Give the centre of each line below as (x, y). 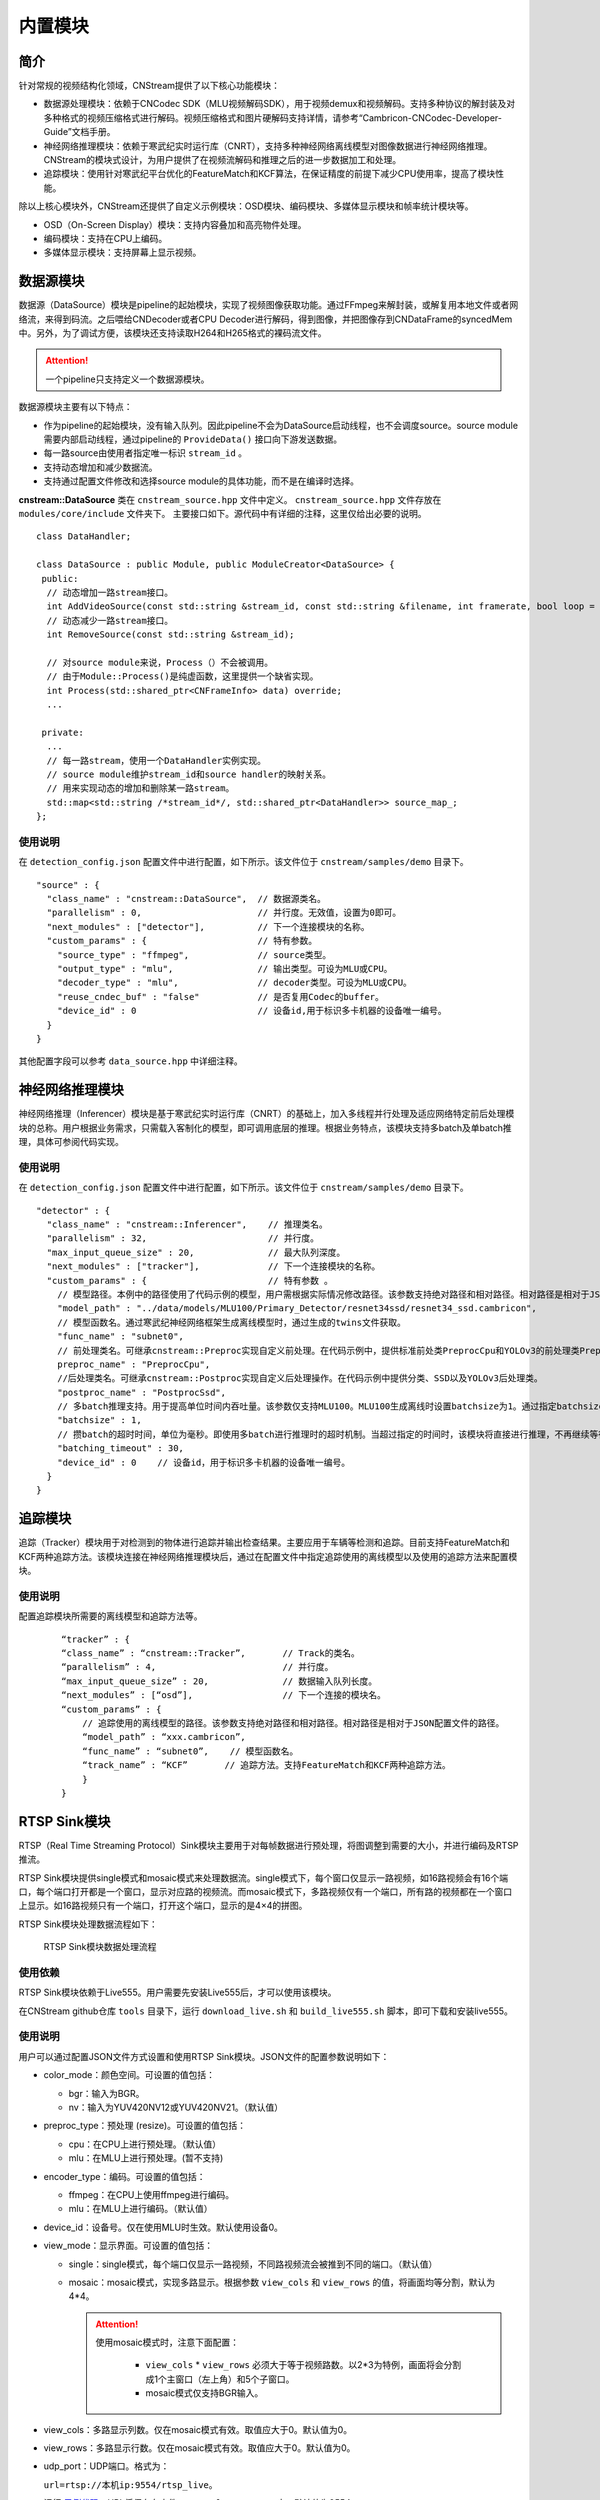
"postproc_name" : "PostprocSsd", (141, 1392)
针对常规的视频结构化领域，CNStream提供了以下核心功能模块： (149, 86)
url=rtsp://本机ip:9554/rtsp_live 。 (131, 2484)
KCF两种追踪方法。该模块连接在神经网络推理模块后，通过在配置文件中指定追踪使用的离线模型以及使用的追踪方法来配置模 (268, 1556)
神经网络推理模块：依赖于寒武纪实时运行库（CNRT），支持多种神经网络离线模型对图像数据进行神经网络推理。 (268, 146)
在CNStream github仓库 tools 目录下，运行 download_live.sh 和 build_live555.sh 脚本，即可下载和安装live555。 (266, 2011)
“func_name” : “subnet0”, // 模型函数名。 (190, 1751)
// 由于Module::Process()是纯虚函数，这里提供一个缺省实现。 (182, 676)
